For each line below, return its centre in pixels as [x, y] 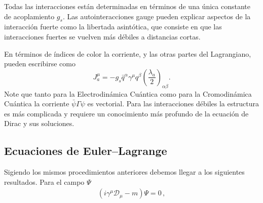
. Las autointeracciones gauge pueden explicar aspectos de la [157, 16]
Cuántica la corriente [37, 104]
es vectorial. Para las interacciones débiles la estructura [173, 104]
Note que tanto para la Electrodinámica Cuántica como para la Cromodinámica [128, 93]
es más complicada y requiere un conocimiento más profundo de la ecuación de [126, 113]
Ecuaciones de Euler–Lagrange [86, 151]
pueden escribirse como [40, 64]
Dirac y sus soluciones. [39, 123]
